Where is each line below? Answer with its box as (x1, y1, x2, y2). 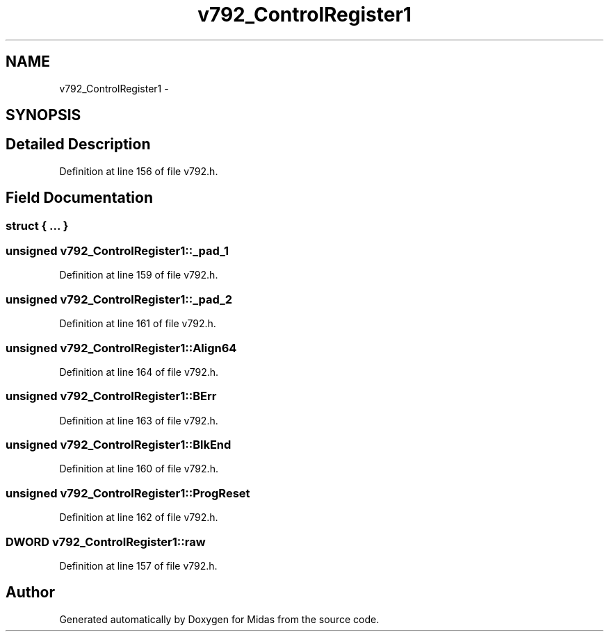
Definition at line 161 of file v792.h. (59, 317, 216, 330)
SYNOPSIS (6, 106, 81, 124)
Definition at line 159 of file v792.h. (59, 269, 218, 281)
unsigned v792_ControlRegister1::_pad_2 (6, 292, 233, 306)
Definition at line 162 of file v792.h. (59, 511, 218, 524)
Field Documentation (6, 189, 153, 207)
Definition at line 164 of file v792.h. (59, 365, 219, 378)
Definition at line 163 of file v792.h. (59, 414, 218, 427)
